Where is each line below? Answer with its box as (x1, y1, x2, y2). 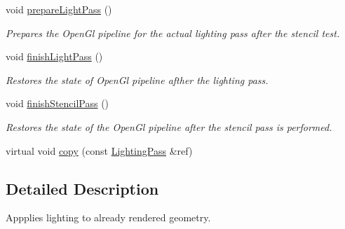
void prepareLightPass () (6, 2, 112, 16)
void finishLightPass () (6, 49, 103, 64)
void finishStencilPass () (6, 96, 109, 111)
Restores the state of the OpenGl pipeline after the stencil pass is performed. (6, 119, 332, 134)
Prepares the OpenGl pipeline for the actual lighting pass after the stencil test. (6, 25, 340, 40)
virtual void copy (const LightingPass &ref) (6, 143, 193, 158)
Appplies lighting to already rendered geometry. (6, 210, 211, 225)
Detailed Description (6, 177, 159, 199)
